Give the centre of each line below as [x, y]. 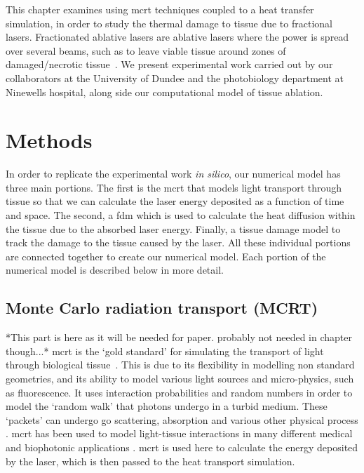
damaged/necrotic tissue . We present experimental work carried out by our [169, 64]
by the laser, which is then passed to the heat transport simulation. [150, 461]
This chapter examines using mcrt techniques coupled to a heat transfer [160, 9]
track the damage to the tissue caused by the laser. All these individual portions [178, 242]
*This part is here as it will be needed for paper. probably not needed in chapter [179, 337]
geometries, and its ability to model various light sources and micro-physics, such [180, 379]
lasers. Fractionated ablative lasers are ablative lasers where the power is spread [177, 37]
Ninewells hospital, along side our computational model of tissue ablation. [164, 92]
